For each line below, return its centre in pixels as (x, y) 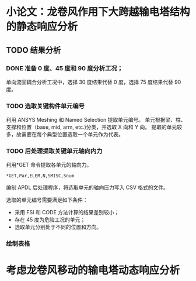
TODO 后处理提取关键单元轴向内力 (54, 151)
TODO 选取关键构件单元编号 (45, 106)
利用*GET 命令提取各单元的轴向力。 (49, 165)
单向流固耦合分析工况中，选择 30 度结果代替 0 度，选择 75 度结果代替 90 (94, 82)
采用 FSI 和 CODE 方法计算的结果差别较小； (67, 213)
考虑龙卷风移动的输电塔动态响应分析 (93, 270)
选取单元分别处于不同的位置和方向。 (58, 227)
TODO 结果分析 (34, 50)
